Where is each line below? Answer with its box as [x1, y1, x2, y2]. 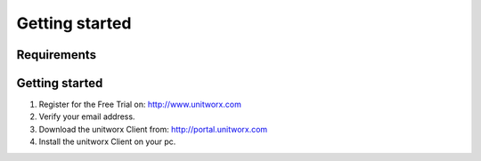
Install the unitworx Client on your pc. [38, 136, 176, 147]
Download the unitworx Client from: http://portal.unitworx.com [38, 124, 268, 134]
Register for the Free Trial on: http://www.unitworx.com [38, 99, 242, 110]
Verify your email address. [38, 111, 135, 122]
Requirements [16, 47, 97, 62]
